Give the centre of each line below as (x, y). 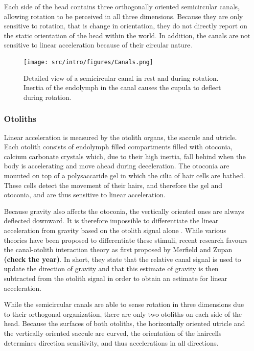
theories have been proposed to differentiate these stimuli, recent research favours (126, 240)
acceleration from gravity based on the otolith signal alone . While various (115, 230)
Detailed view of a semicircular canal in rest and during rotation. (121, 78)
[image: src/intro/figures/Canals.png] (88, 62)
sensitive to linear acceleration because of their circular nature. (98, 45)
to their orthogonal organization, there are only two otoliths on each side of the (123, 314)
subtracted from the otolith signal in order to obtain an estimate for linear (116, 278)
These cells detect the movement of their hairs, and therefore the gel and (113, 185)
